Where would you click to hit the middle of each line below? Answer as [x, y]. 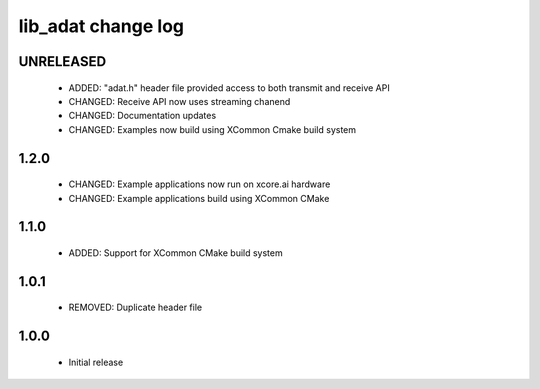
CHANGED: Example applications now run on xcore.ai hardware [199, 184]
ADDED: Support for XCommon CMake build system [176, 252]
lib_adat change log [101, 26]
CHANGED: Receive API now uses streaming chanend [179, 101]
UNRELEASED [62, 61]
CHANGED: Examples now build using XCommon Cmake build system [212, 129]
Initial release [96, 362]
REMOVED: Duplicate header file [135, 307]
